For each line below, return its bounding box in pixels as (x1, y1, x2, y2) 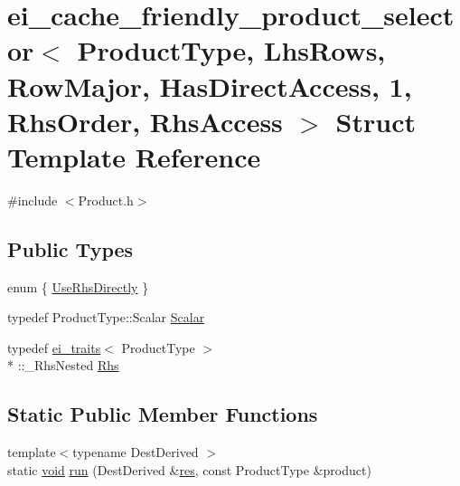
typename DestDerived (72, 443, 199, 462)
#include (7, 190, 58, 209)
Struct (335, 102, 416, 139)
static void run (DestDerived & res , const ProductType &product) (7, 460, 371, 479)
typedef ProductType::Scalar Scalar (7, 308, 205, 327)
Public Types (7, 234, 134, 262)
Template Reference (7, 138, 261, 175)
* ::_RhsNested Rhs (7, 356, 119, 375)
